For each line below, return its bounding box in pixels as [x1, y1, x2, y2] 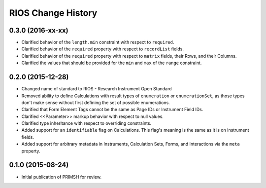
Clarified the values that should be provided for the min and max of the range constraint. [21, 60, 202, 66]
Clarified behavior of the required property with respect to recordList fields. [21, 46, 184, 52]
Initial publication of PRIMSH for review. [21, 174, 102, 180]
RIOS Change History [9, 7, 98, 18]
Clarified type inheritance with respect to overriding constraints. [21, 120, 152, 126]
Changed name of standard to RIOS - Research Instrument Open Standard [21, 86, 172, 92]
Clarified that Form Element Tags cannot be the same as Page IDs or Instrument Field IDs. [21, 107, 203, 113]
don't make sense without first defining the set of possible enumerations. [21, 99, 170, 106]
